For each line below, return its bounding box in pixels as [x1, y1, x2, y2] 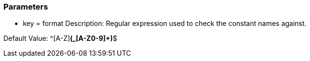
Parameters [3, 2, 48, 12]
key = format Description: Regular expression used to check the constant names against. [23, 19, 307, 28]
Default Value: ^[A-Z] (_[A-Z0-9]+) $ [3, 34, 117, 43]
